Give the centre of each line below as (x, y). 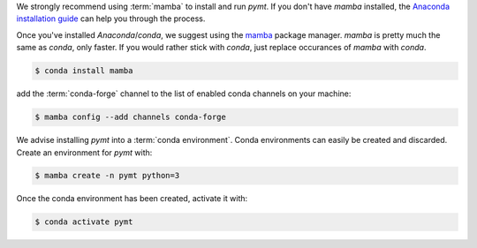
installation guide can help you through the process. (111, 19)
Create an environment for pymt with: (84, 152)
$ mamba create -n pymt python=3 (107, 176)
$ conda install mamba (84, 71)
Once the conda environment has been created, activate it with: (132, 199)
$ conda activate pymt (84, 222)
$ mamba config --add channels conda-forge (131, 117)
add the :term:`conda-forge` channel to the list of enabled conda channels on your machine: (184, 94)
